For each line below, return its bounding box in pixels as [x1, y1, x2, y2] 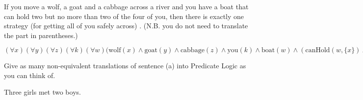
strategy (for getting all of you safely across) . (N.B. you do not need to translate [4, 20, 248, 31]
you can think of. [4, 70, 55, 80]
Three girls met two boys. [4, 86, 81, 97]
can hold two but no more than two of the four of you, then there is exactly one [4, 11, 244, 21]
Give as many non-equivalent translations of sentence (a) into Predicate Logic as [4, 60, 246, 71]
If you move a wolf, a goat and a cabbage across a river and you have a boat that [4, 1, 249, 11]
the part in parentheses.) [4, 30, 78, 40]
